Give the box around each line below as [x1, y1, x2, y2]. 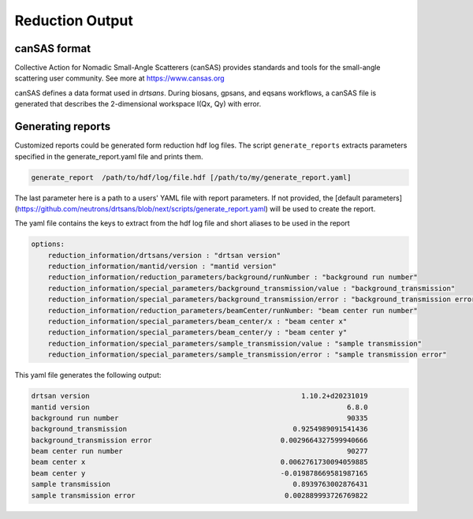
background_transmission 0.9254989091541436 [31, 424, 368, 434]
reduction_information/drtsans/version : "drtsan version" [47, 251, 281, 259]
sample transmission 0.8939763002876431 [31, 480, 368, 489]
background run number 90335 [31, 413, 368, 422]
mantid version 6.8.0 [31, 402, 368, 412]
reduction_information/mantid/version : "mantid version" [47, 262, 277, 271]
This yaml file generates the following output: [14, 371, 162, 380]
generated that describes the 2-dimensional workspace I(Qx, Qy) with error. [14, 99, 262, 109]
